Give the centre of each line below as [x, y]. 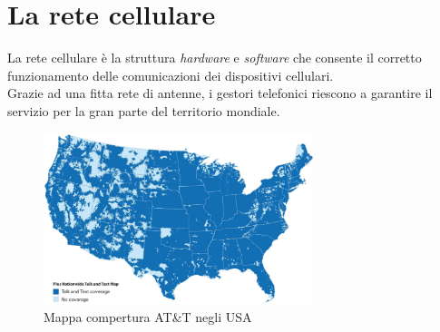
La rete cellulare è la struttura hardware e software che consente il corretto [215, 58]
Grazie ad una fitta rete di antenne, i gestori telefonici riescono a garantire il [220, 93]
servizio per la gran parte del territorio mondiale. [144, 110]
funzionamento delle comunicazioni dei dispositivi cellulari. [171, 75]
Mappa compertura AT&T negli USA [148, 316]
